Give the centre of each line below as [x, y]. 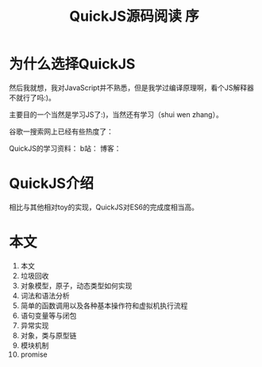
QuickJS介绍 [52, 183]
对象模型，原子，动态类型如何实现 [76, 285]
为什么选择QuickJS [72, 64]
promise [34, 354]
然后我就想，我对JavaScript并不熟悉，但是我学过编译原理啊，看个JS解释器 [132, 88]
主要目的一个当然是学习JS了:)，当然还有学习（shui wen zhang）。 [116, 114]
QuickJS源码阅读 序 [134, 16]
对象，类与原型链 [48, 335]
